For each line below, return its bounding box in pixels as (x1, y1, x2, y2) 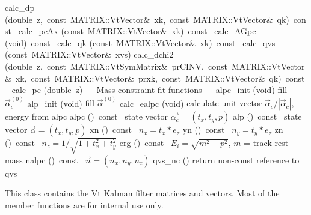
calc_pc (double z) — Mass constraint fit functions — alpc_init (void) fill (11, 83, 288, 96)
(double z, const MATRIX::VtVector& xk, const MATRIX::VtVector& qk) (5, 13, 289, 25)
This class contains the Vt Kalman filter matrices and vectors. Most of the (5, 187, 280, 199)
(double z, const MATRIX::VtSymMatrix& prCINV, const (5, 59, 227, 72)
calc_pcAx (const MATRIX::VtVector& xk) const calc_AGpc (18, 25, 256, 37)
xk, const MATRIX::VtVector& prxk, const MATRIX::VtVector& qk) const (15, 71, 305, 84)
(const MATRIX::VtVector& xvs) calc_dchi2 (5, 48, 174, 61)
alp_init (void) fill (27, 97, 94, 109)
